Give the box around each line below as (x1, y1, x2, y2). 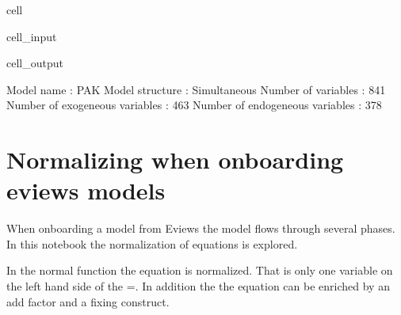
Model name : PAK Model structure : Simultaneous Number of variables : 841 (6, 81, 386, 97)
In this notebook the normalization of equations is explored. (6, 235, 298, 252)
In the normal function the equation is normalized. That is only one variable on (6, 262, 393, 279)
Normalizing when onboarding (6, 143, 344, 176)
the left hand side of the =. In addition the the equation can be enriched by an (6, 278, 390, 294)
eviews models (6, 174, 166, 207)
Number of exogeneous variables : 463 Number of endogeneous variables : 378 (6, 97, 382, 113)
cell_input (6, 28, 57, 44)
